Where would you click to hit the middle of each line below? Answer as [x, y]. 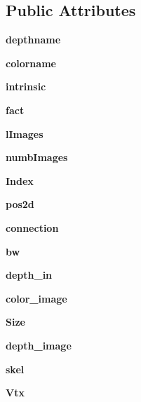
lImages [25, 133]
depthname [33, 40]
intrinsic [26, 86]
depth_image [39, 345]
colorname [31, 63]
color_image [36, 298]
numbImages [37, 157]
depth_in [29, 275]
